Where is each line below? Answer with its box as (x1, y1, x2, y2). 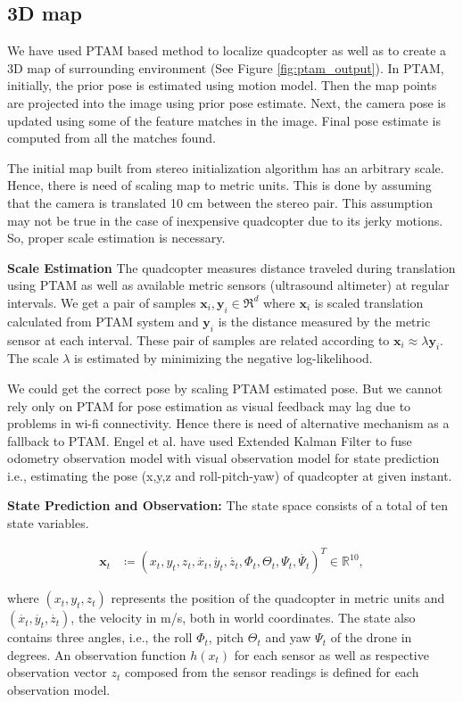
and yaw (265, 628, 311, 647)
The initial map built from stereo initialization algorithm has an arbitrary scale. (7, 158, 444, 177)
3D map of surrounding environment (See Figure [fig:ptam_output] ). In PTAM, (7, 58, 444, 77)
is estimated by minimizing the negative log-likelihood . (74, 349, 373, 368)
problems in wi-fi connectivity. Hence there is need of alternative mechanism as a (7, 414, 450, 433)
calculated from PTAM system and (7, 311, 199, 330)
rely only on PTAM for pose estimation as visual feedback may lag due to (7, 396, 411, 415)
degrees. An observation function (7, 645, 186, 664)
